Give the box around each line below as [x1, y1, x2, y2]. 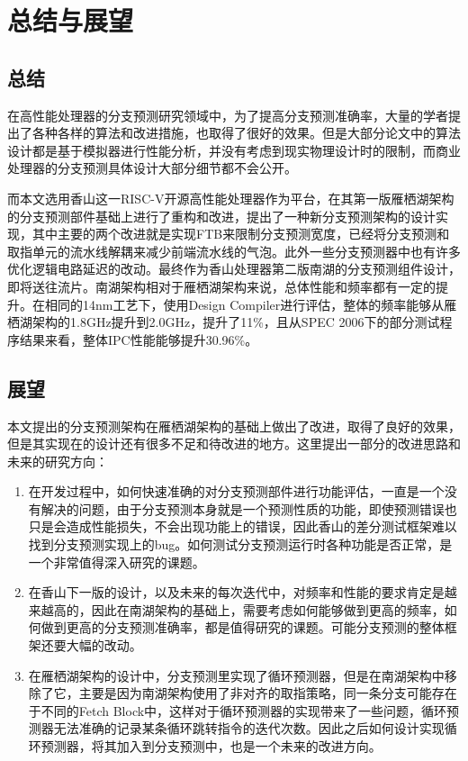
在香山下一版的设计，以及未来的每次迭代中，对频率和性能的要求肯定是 [28, 583, 445, 602]
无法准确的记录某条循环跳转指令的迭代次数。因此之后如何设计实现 [53, 719, 445, 738]
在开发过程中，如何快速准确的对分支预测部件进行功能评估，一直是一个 [28, 482, 445, 501]
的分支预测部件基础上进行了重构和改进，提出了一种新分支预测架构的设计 [7, 206, 436, 225]
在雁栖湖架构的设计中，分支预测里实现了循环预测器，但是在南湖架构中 [28, 666, 445, 684]
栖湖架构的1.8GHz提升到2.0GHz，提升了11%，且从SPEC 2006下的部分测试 [7, 313, 440, 331]
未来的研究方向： [7, 451, 108, 470]
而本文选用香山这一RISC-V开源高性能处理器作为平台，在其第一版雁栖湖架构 [7, 188, 454, 207]
